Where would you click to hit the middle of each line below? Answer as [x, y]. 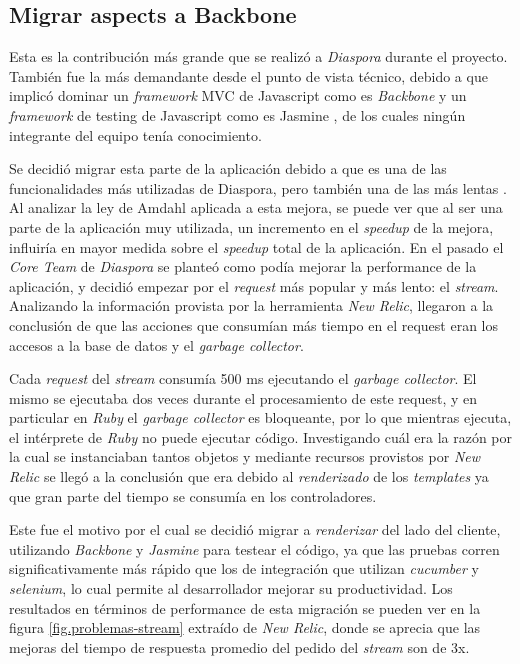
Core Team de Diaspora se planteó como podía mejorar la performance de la [243, 266]
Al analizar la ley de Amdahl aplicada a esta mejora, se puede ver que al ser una [256, 207]
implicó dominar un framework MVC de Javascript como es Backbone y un [238, 95]
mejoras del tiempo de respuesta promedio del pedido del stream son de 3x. [239, 646]
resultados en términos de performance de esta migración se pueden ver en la [245, 607]
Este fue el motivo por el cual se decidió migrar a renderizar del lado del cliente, [255, 529]
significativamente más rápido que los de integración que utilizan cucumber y [244, 568]
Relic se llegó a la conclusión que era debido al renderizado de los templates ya [249, 476]
